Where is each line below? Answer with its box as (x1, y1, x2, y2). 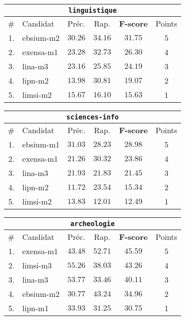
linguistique (68, 6, 117, 14)
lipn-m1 (22, 302, 49, 314)
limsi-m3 (22, 260, 52, 271)
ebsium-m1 (22, 139, 60, 150)
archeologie (70, 220, 115, 228)
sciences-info (66, 113, 119, 121)
